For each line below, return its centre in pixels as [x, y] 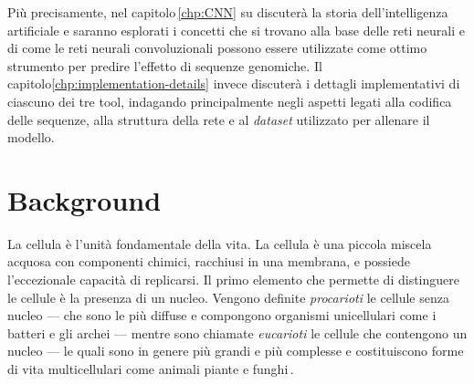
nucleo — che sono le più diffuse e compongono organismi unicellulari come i [222, 315]
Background [84, 199]
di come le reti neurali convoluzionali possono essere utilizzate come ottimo [217, 48]
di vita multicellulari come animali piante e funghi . [151, 369]
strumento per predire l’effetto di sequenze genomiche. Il [165, 65]
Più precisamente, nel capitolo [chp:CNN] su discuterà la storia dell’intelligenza [228, 12]
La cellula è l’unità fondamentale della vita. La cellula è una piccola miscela [220, 243]
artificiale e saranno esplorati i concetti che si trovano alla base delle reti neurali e [237, 30]
